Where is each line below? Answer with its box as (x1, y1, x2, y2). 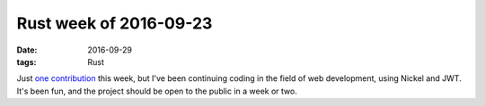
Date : (16, 45, 38, 55)
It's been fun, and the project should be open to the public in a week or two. (16, 86, 298, 96)
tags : (16, 56, 37, 67)
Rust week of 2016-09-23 (16, 13, 213, 33)
